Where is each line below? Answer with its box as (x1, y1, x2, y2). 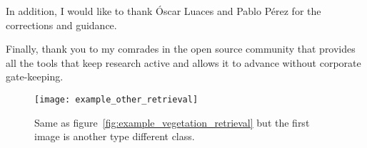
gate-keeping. (6, 69, 64, 84)
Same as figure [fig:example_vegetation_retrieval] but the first (34, 115, 310, 129)
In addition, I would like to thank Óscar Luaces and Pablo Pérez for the (6, 4, 321, 18)
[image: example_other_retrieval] (34, 94, 198, 105)
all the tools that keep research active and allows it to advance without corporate (6, 55, 361, 70)
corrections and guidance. (6, 17, 117, 32)
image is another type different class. (34, 129, 195, 144)
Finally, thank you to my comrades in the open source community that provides (6, 41, 356, 56)
